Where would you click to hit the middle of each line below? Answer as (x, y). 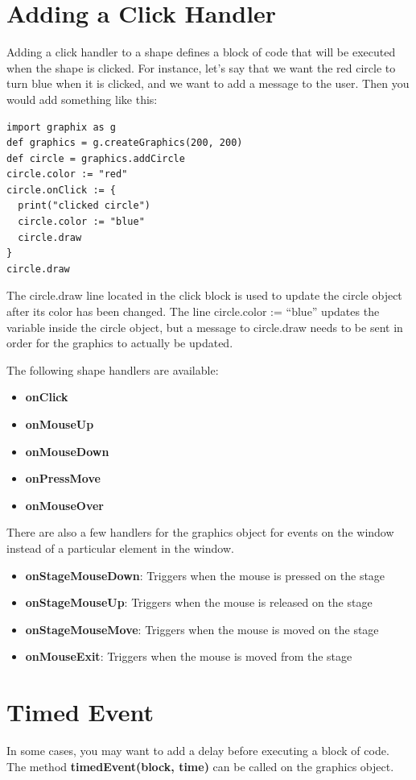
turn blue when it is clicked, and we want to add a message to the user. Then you (208, 83)
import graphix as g (62, 127)
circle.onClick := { (62, 190)
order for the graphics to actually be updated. (120, 343)
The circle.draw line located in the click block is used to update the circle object (204, 295)
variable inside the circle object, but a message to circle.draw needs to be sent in (205, 327)
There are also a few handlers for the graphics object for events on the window (200, 532)
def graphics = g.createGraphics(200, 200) (125, 143)
